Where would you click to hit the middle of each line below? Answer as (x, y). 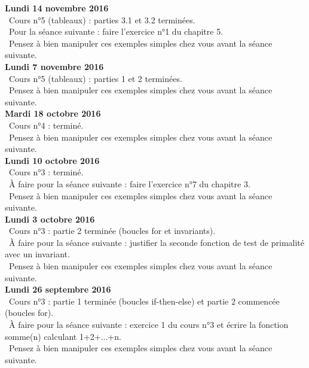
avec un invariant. (37, 254)
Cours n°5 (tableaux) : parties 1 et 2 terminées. (95, 78)
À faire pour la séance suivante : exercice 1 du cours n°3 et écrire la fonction (149, 325)
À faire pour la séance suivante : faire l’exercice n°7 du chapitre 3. (129, 183)
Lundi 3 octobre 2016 (50, 219)
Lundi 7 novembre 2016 (54, 66)
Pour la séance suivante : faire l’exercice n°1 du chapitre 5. (116, 31)
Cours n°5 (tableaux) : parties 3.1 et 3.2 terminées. (102, 19)
